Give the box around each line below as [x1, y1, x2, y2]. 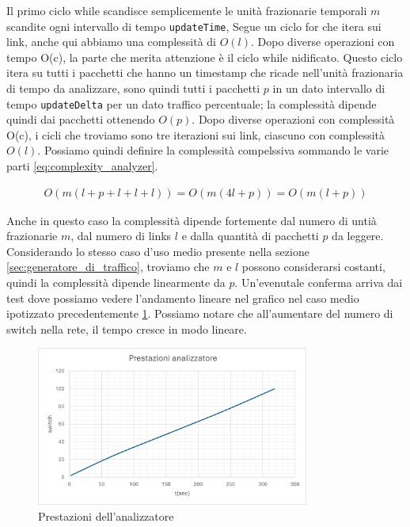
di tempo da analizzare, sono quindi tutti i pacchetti [6, 80, 260, 97]
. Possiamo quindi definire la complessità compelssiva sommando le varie [37, 142, 389, 158]
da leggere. [332, 227, 384, 244]
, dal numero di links [70, 227, 172, 244]
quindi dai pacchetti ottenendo [6, 111, 155, 128]
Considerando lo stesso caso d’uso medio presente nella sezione [6, 242, 309, 259]
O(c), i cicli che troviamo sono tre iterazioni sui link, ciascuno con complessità [6, 126, 385, 143]
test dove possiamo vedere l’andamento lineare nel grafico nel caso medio [6, 289, 359, 306]
